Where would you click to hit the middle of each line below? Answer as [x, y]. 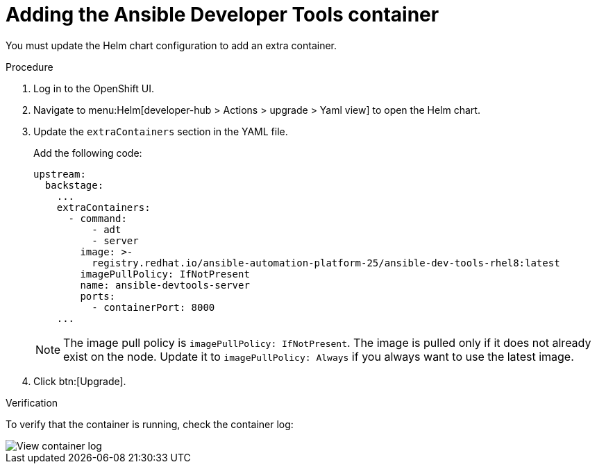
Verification [32, 402]
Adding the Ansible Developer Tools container [222, 15]
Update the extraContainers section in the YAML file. [161, 131]
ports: [98, 296]
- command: [98, 218]
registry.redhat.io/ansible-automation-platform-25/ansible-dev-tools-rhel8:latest [326, 263]
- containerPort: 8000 [153, 307]
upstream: [60, 174]
